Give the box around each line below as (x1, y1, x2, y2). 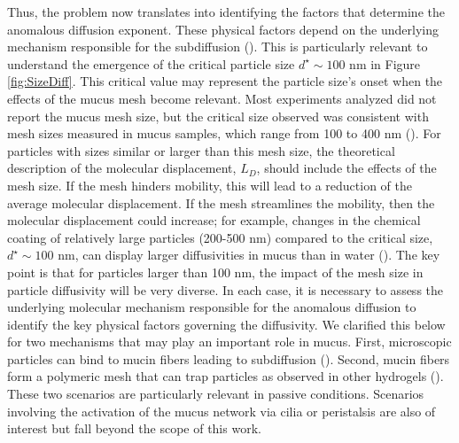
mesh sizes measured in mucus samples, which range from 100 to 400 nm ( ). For (7, 124, 441, 143)
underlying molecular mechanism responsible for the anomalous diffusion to (7, 298, 416, 316)
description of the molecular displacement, (7, 159, 237, 177)
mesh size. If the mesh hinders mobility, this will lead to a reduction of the (7, 175, 413, 194)
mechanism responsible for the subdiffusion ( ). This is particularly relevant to (7, 37, 428, 56)
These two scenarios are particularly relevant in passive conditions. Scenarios (7, 385, 424, 403)
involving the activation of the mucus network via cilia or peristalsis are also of (7, 401, 436, 420)
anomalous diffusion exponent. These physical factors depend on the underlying (7, 19, 440, 38)
